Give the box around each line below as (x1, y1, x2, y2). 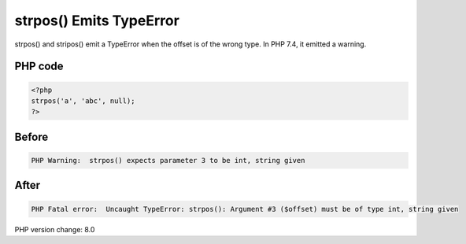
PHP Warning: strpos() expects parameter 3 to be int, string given (31, 156, 305, 165)
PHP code (14, 60, 64, 73)
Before (14, 130, 49, 143)
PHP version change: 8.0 (14, 224, 95, 234)
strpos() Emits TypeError (14, 12, 180, 29)
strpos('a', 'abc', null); (31, 96, 135, 105)
